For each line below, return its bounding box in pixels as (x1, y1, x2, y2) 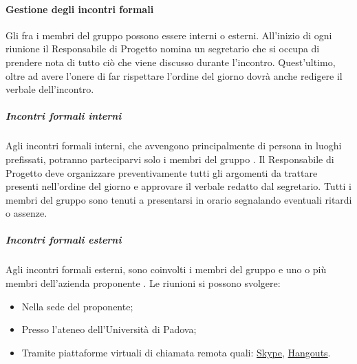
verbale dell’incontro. (6, 82, 94, 96)
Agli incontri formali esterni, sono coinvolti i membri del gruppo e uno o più (6, 262, 327, 277)
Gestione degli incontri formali (6, 1, 154, 16)
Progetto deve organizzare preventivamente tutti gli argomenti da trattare (6, 165, 318, 180)
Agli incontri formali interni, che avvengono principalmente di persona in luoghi (6, 138, 342, 153)
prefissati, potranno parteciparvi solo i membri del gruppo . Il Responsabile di (6, 151, 334, 166)
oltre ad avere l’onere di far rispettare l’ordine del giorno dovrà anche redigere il (6, 68, 343, 83)
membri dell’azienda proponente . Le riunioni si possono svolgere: (6, 276, 281, 290)
